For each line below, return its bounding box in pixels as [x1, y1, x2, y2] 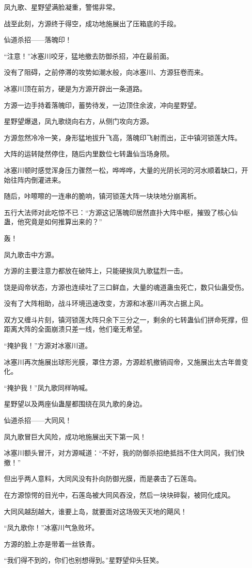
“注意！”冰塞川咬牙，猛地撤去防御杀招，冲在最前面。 [4, 50, 173, 61]
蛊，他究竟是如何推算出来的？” [4, 217, 102, 227]
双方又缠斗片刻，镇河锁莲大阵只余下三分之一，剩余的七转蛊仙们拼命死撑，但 [4, 314, 248, 324]
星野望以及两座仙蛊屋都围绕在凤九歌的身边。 [4, 399, 146, 409]
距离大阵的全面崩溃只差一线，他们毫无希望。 [4, 324, 146, 334]
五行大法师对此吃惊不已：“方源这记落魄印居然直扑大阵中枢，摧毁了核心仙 [4, 207, 238, 217]
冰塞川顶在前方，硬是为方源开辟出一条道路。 [4, 83, 146, 93]
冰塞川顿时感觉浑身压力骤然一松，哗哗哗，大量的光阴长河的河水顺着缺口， [4, 165, 241, 175]
